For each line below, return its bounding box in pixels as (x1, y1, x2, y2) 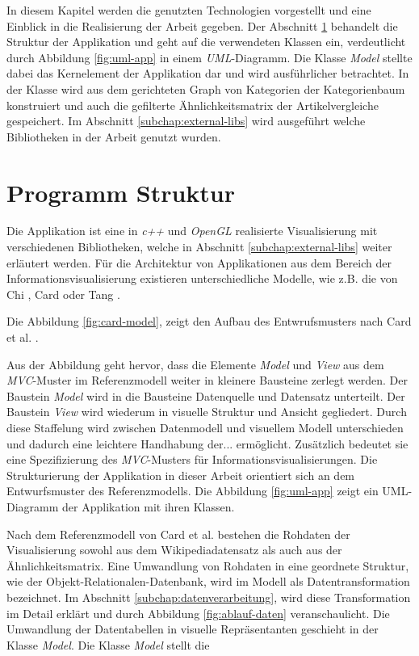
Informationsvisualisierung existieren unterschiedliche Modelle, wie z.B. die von (6, 270, 398, 287)
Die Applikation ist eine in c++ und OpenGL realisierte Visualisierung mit (6, 222, 378, 239)
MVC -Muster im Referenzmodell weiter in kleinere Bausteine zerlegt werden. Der (6, 372, 408, 389)
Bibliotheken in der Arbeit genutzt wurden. (6, 128, 221, 145)
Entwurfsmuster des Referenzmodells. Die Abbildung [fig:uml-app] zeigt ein (6, 482, 379, 499)
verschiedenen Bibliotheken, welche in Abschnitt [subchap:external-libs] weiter (6, 238, 392, 255)
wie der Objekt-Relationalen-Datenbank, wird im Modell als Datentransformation (6, 573, 410, 590)
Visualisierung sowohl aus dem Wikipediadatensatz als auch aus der (6, 541, 342, 558)
